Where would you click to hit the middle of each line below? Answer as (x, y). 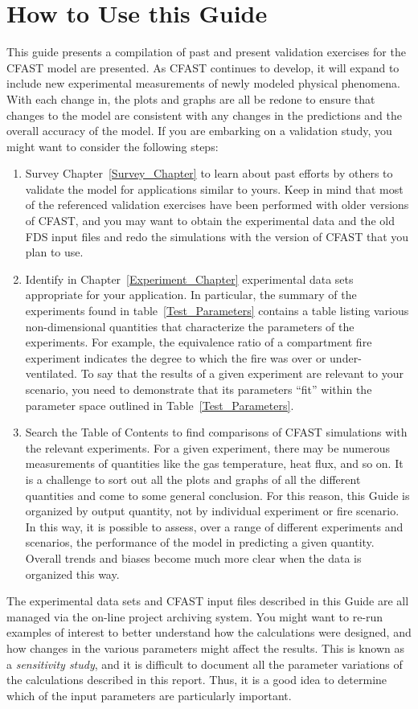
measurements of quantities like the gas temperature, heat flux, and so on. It (214, 463)
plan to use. (54, 252)
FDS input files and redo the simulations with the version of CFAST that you (217, 236)
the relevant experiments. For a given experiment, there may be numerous (208, 447)
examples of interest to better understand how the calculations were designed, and (209, 632)
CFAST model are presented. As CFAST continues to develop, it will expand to (203, 67)
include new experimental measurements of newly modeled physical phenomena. (203, 83)
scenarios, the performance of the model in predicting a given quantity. (200, 542)
